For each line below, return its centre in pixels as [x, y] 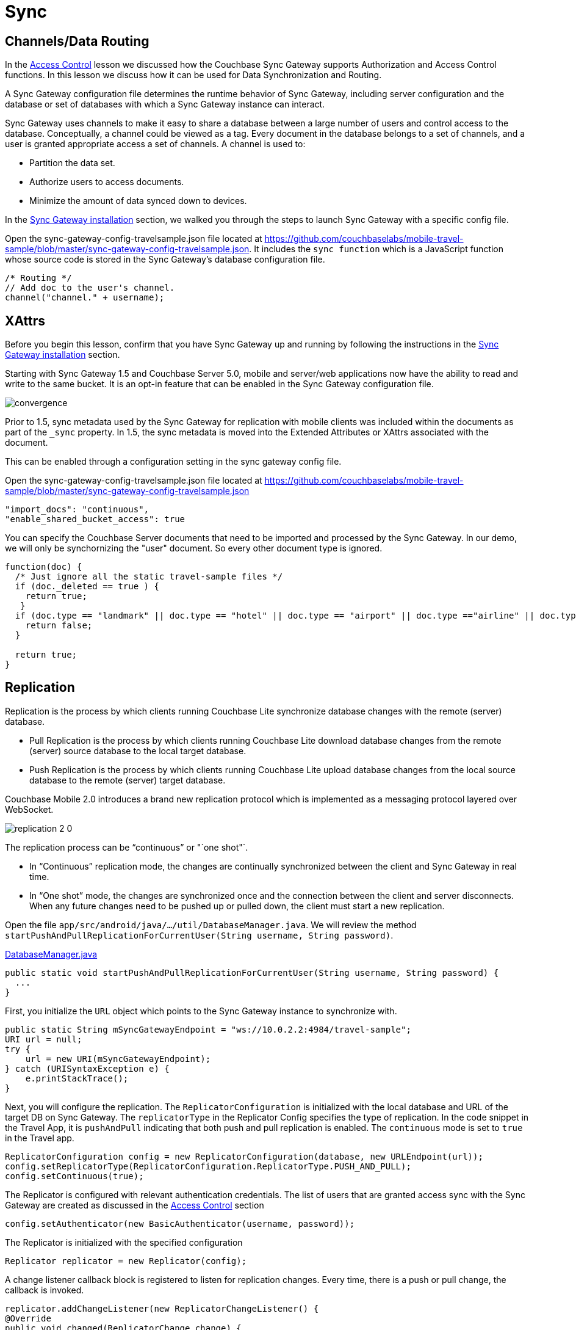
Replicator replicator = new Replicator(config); [126, 1261]
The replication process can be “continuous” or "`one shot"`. [127, 847]
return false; [59, 626]
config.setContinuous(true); [74, 1176]
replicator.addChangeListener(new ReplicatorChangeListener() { [162, 1308]
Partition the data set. [72, 163]
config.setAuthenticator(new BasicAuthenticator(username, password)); [180, 1223]
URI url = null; [44, 1039]
